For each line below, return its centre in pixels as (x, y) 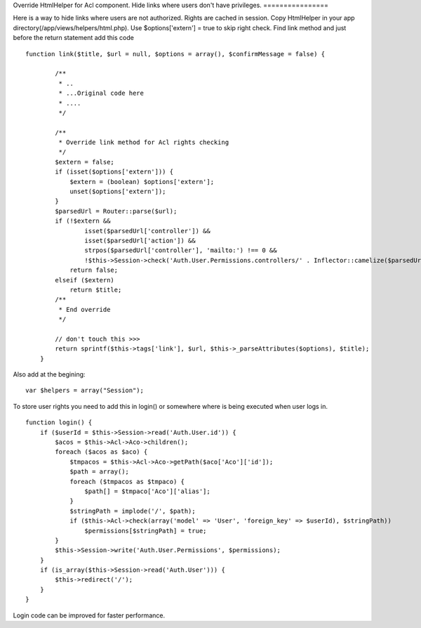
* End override (85, 309)
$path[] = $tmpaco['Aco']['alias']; (147, 491)
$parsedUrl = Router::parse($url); (116, 211)
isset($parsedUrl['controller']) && (147, 231)
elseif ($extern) (85, 280)
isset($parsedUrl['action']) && (140, 240)
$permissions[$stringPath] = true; (146, 531)
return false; (94, 270)
